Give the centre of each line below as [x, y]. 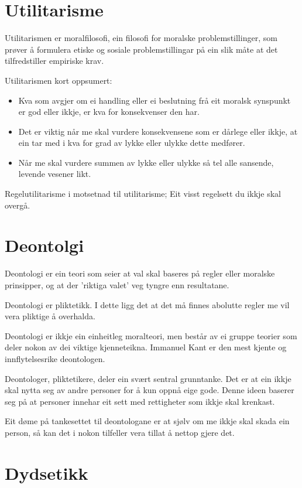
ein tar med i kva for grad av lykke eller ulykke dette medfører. [132, 143]
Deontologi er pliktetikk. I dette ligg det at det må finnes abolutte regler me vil [147, 304]
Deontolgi [44, 245]
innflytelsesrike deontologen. [55, 358]
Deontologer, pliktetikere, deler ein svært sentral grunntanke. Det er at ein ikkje [148, 378]
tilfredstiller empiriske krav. [54, 61]
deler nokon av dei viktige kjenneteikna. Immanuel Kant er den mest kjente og [146, 347]
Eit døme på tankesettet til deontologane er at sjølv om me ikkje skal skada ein [147, 421]
